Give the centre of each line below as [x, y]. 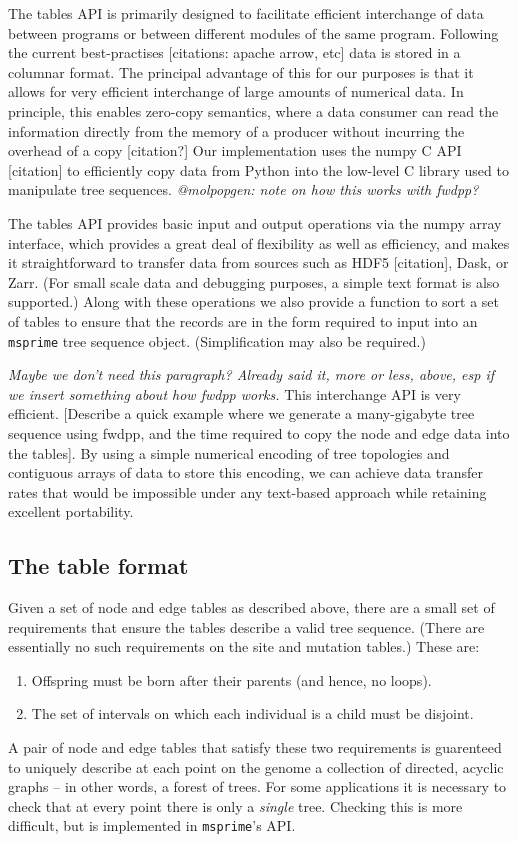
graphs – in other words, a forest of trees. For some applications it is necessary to [257, 786]
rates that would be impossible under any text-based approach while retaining [247, 491]
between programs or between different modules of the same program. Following [253, 32]
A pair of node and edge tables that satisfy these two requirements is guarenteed [255, 747]
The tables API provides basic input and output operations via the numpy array [255, 222]
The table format [98, 565]
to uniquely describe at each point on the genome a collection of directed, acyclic [256, 766]
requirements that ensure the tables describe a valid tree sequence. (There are [246, 626]
